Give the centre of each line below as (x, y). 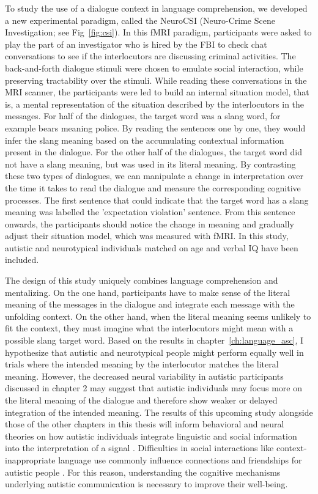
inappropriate (30, 459)
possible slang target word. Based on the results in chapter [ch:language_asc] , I (154, 340)
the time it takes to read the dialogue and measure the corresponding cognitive (153, 187)
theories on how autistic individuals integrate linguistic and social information (151, 436)
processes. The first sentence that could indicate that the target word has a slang (157, 200)
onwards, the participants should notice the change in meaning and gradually (150, 223)
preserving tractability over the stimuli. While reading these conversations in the (156, 80)
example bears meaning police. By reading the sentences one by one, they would (155, 127)
